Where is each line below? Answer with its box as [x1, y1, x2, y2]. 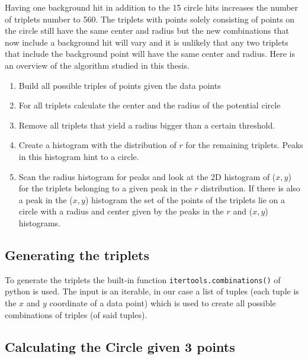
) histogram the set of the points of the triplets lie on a [85, 193, 285, 206]
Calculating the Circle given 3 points [5, 337, 235, 355]
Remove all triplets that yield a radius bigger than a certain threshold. [18, 118, 275, 131]
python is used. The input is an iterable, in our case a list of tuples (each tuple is [5, 285, 299, 297]
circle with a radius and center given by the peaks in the [18, 205, 224, 217]
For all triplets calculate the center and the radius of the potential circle [18, 99, 281, 111]
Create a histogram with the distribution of [18, 139, 177, 151]
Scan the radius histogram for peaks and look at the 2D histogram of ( [18, 170, 276, 182]
